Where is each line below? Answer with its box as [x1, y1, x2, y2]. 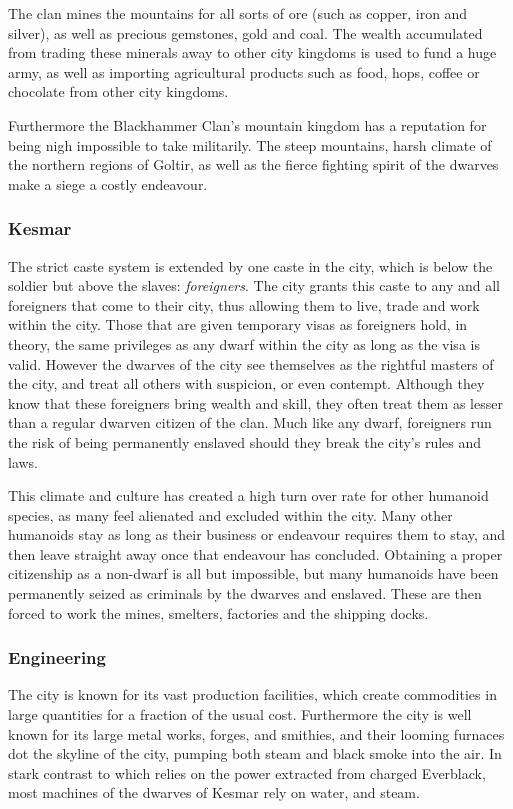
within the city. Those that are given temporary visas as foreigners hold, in [8, 314, 468, 335]
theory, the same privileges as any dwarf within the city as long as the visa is [8, 333, 480, 354]
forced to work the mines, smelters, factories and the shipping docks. [8, 602, 429, 623]
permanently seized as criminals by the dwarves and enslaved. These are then [8, 583, 482, 604]
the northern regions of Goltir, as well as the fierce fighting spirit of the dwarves [8, 154, 499, 175]
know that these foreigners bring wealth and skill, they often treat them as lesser [8, 392, 503, 413]
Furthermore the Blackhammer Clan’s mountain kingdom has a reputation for [8, 114, 487, 135]
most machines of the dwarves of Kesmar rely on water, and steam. [8, 782, 420, 803]
